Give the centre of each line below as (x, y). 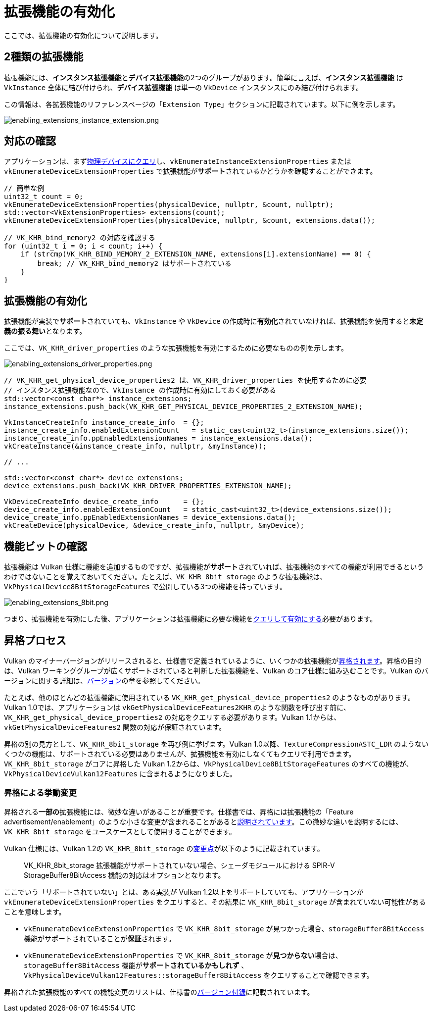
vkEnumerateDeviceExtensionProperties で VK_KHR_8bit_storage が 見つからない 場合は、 (183, 955)
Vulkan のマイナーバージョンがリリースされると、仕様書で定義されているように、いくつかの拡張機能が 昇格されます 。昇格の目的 (213, 660)
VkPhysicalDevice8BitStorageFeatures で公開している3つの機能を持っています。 (145, 587)
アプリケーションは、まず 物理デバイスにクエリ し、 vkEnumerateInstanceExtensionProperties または (178, 161)
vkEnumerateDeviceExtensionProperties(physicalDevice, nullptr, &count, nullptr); (169, 205)
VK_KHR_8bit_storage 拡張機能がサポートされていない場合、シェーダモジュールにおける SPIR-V (179, 865)
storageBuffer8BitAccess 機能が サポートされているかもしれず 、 (136, 965)
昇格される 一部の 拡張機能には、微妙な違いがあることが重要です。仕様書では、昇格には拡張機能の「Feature (179, 812)
